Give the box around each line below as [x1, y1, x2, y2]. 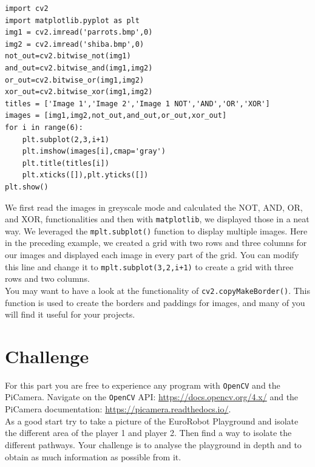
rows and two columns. [5, 272, 90, 285]
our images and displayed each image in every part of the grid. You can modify [5, 248, 299, 261]
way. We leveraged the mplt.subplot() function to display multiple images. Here [5, 224, 308, 237]
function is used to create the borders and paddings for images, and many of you [5, 296, 305, 308]
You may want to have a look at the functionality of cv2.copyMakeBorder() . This [5, 284, 310, 296]
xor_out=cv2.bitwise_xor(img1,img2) [5, 87, 153, 97]
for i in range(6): [5, 123, 83, 132]
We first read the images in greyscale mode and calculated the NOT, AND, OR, [5, 200, 303, 213]
